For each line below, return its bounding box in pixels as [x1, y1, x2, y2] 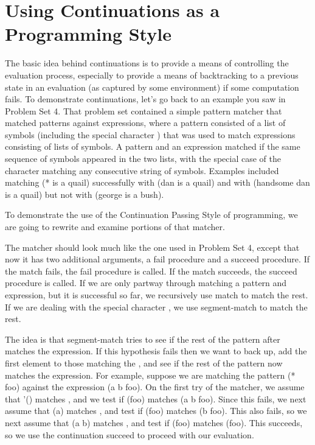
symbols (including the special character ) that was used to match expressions [5, 128, 296, 141]
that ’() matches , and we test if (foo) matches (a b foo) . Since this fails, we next [5, 392, 306, 405]
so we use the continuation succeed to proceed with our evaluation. [5, 428, 254, 441]
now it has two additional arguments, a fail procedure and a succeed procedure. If [5, 253, 310, 265]
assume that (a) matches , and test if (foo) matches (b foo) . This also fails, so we [5, 404, 307, 417]
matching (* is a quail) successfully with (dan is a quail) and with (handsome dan [5, 176, 310, 189]
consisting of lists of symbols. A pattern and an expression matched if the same [5, 140, 300, 153]
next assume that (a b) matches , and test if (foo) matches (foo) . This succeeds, [5, 416, 303, 429]
